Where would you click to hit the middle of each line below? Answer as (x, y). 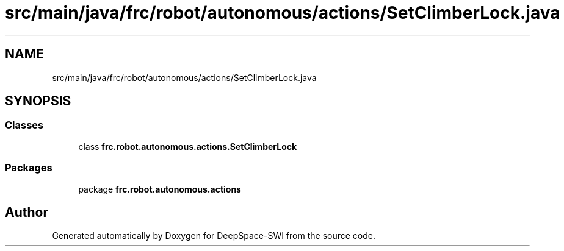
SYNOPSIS (38, 101)
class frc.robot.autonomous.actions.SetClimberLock (188, 146)
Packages (29, 168)
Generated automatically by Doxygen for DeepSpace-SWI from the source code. (214, 236)
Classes (24, 125)
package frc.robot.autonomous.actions (160, 189)
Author (27, 212)
